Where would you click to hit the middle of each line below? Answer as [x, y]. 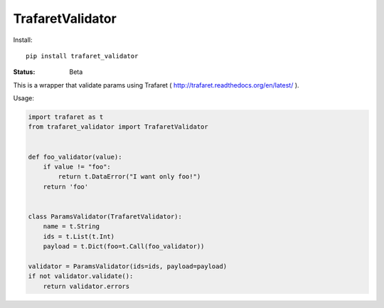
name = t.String [71, 227]
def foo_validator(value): [75, 157]
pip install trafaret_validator [82, 56]
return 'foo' [66, 186]
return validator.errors [86, 286]
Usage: [24, 98]
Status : [24, 72]
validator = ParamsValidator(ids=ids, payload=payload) [128, 266]
